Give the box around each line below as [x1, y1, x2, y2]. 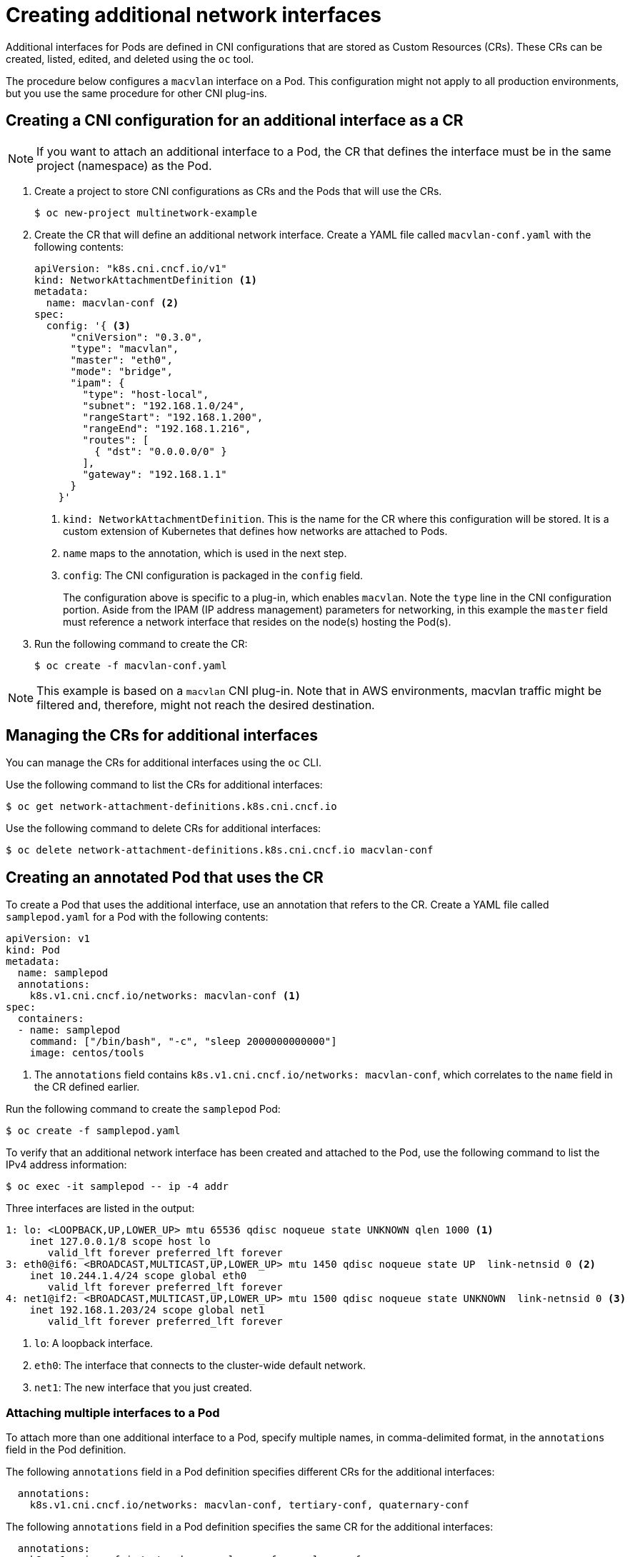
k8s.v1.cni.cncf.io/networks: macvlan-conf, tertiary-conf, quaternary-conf [29, 1499, 470, 1511]
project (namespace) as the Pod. [36, 158, 212, 173]
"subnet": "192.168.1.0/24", [82, 399, 246, 411]
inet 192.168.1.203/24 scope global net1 [29, 1304, 265, 1316]
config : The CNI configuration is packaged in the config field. [63, 569, 364, 581]
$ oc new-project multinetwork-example [34, 206, 257, 219]
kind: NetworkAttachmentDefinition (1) [34, 274, 257, 286]
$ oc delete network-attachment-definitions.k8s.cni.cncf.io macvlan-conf [6, 844, 434, 856]
